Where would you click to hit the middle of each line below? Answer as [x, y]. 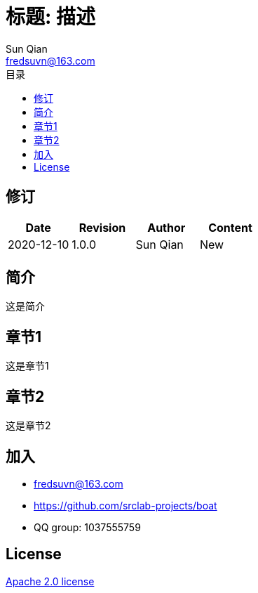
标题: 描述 [50, 17]
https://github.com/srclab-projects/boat [125, 505]
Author [167, 227]
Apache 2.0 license [50, 581]
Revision [102, 227]
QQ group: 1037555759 [87, 527]
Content [230, 227]
